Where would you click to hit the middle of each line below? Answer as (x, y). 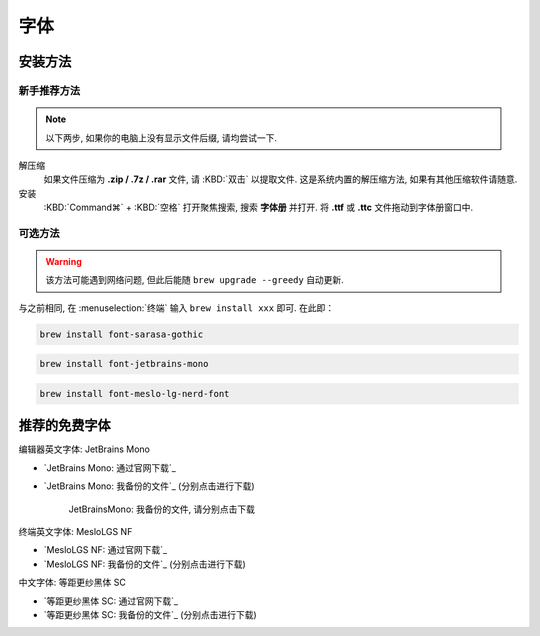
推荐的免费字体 (64, 425)
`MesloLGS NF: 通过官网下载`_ (105, 550)
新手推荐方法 (49, 90)
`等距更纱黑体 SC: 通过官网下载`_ (111, 601)
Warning (63, 262)
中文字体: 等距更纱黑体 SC (72, 582)
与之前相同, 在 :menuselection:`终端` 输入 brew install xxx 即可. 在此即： (176, 307)
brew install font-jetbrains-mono (124, 364)
